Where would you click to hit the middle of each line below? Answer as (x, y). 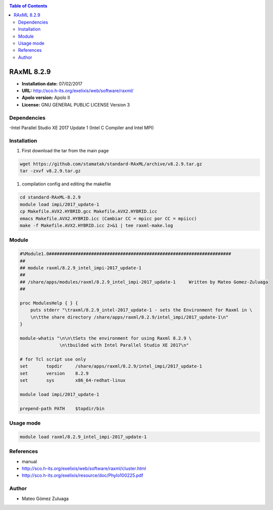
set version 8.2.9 (54, 373)
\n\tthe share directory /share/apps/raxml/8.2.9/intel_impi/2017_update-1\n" (129, 317)
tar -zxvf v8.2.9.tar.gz (50, 171)
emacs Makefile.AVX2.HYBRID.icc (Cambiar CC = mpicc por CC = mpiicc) (108, 218)
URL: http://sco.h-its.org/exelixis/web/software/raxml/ (78, 91)
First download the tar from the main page (65, 151)
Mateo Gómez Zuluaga (45, 498)
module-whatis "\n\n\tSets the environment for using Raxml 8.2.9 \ (106, 338)
